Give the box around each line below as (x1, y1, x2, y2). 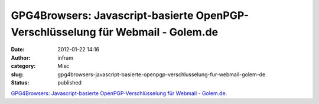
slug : (11, 71, 24, 78)
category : (11, 63, 36, 70)
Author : (11, 54, 31, 61)
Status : (11, 79, 30, 86)
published (57, 79, 82, 86)
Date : (11, 46, 25, 53)
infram (57, 54, 74, 61)
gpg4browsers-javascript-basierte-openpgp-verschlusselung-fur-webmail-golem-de (57, 71, 266, 78)
